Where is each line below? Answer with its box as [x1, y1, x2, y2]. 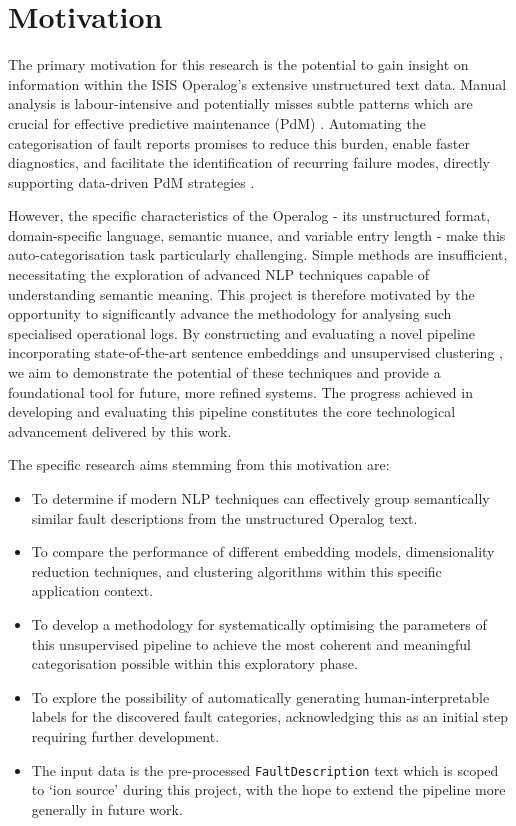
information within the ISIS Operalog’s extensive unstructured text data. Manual [8, 73, 507, 94]
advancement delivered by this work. [8, 420, 232, 441]
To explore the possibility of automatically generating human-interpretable [31, 686, 490, 707]
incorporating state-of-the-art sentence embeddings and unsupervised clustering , [8, 342, 503, 363]
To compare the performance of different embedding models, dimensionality [31, 541, 495, 562]
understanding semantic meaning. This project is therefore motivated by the [8, 283, 475, 304]
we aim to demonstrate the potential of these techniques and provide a [8, 362, 441, 383]
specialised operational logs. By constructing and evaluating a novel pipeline [8, 322, 475, 343]
